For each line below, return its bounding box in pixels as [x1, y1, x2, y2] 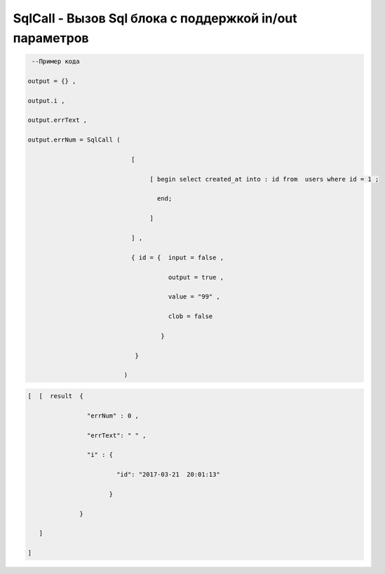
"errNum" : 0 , [86, 411, 140, 420]
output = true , [168, 273, 224, 281]
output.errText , [27, 116, 88, 124]
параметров [13, 30, 89, 46]
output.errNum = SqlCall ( [27, 136, 121, 144]
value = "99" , [168, 293, 220, 301]
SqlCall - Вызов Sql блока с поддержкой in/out [13, 11, 297, 26]
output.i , [27, 97, 65, 104]
